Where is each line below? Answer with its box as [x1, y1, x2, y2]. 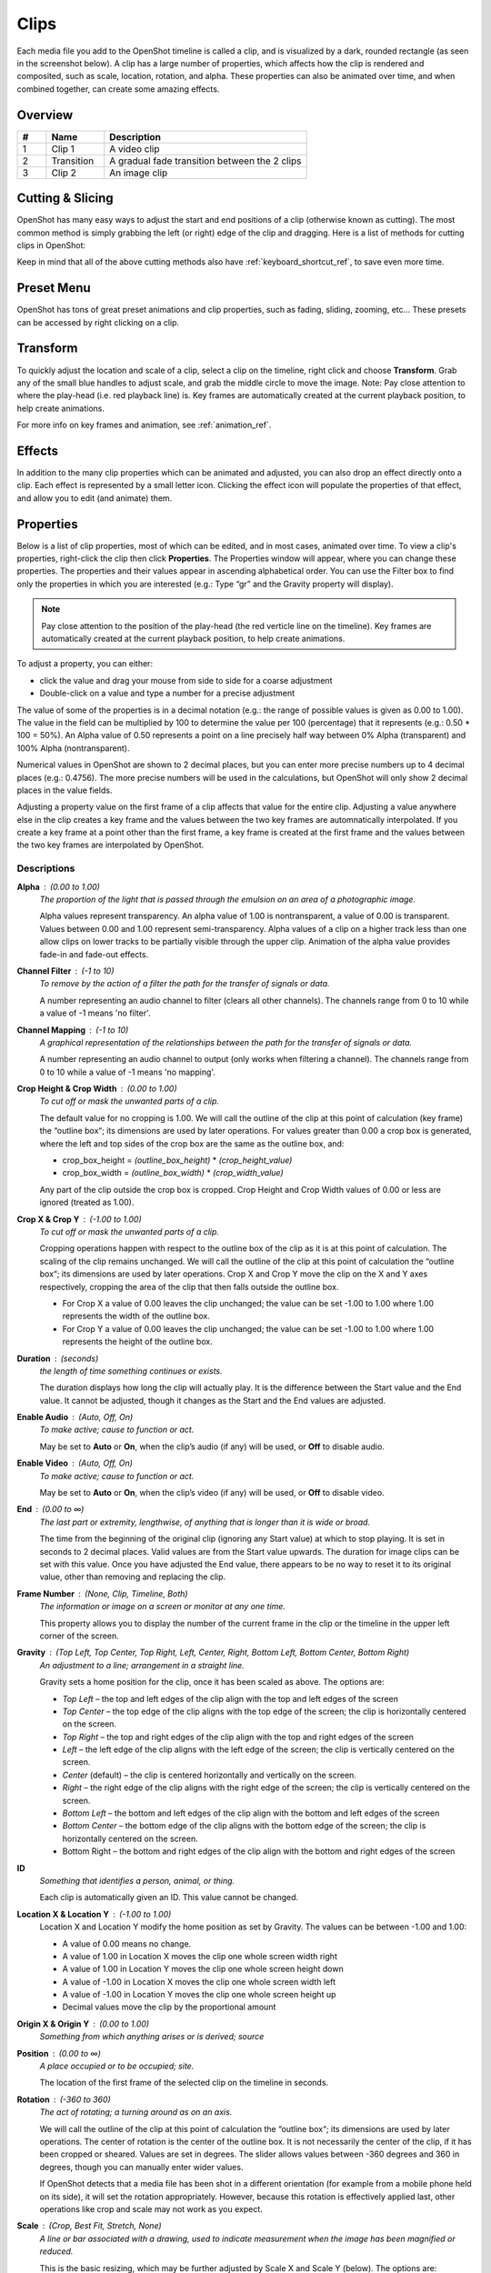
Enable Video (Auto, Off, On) [16, 1457, 134, 1468]
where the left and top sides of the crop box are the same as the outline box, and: [39, 1137, 345, 1149]
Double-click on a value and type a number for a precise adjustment [39, 687, 296, 699]
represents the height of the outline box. [62, 1337, 213, 1347]
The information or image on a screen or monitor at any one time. [39, 1601, 286, 1612]
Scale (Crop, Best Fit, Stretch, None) [16, 2220, 163, 2231]
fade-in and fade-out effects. [39, 948, 149, 959]
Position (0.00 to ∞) [16, 2048, 102, 2058]
